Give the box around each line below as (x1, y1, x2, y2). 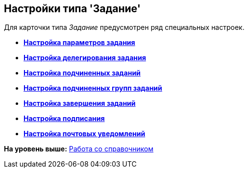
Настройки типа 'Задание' (4, 2, 141, 15)
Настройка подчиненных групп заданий (24, 84, 162, 93)
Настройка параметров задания (24, 38, 135, 47)
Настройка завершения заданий (24, 99, 136, 108)
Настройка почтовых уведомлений (24, 129, 146, 138)
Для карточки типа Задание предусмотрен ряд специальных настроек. (4, 23, 245, 32)
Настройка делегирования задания (24, 53, 146, 62)
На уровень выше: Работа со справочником (4, 145, 153, 153)
